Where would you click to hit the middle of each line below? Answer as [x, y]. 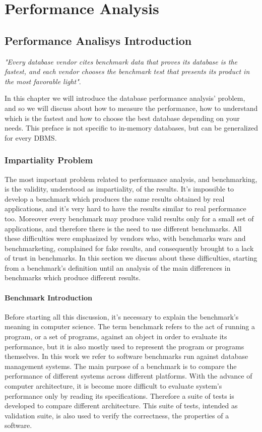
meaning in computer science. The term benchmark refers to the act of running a [130, 326]
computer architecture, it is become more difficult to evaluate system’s [113, 386]
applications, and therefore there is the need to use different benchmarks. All [123, 228]
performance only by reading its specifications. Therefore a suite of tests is [119, 395]
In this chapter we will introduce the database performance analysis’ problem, [125, 98]
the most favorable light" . [43, 81]
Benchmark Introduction [48, 297]
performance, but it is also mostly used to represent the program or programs [124, 346]
